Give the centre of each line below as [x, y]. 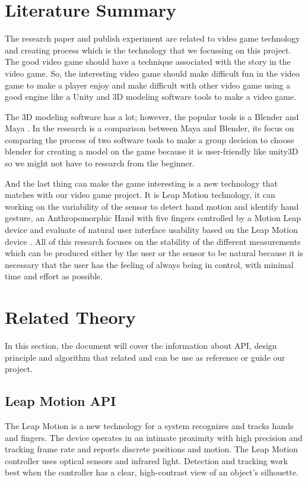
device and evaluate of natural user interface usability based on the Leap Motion [151, 230]
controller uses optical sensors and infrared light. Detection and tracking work [146, 460]
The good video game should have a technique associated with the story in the [148, 62]
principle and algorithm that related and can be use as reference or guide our [145, 357]
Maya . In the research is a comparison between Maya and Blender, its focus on [150, 128]
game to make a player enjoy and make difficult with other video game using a [148, 85]
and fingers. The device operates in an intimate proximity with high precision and [154, 437]
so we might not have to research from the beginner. [100, 163]
